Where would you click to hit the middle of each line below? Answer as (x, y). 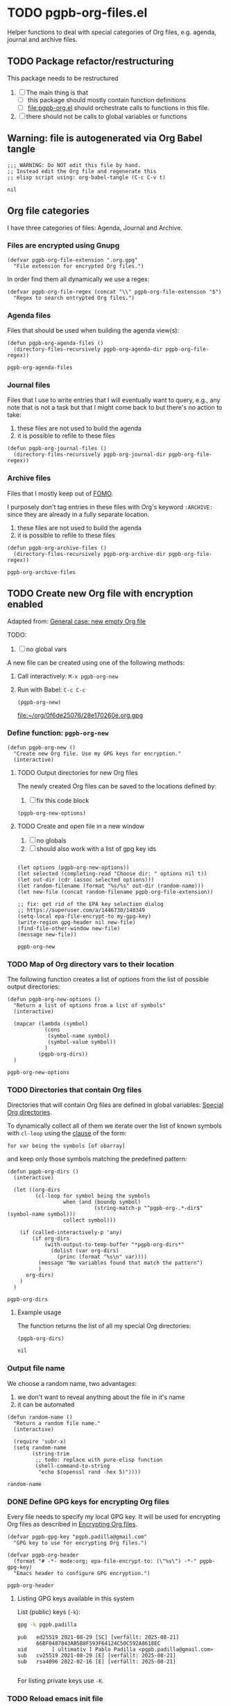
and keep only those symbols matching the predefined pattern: (97, 1159)
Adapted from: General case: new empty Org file (77, 621)
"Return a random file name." (57, 1423)
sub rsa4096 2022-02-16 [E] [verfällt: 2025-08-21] (96, 1661)
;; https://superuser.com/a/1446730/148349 (81, 910)
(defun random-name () (40, 1417)
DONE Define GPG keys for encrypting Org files (88, 1501)
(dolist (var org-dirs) (85, 1251)
